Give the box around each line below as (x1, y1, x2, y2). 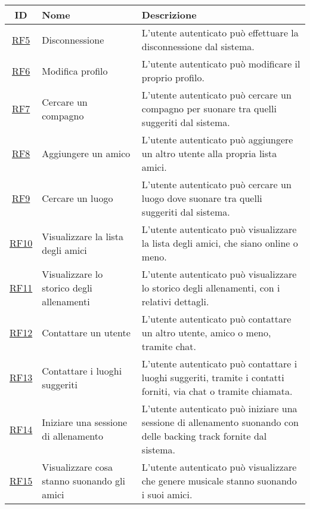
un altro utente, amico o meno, (141, 326, 271, 339)
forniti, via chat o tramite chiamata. (141, 384, 293, 398)
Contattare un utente (42, 326, 131, 339)
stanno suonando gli (42, 474, 125, 487)
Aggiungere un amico (42, 146, 131, 160)
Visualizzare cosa (42, 460, 113, 474)
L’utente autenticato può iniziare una (141, 401, 297, 415)
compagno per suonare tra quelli (141, 102, 277, 115)
